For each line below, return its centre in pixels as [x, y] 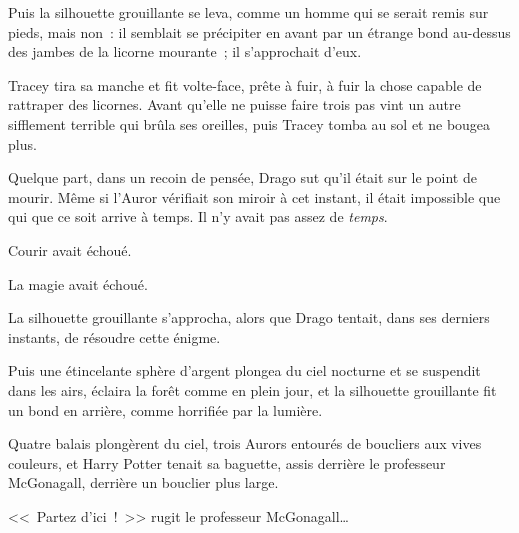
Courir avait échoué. [70, 249]
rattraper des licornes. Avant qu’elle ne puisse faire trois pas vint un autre [234, 104]
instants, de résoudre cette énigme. [114, 336]
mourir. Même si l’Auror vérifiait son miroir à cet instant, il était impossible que [254, 196]
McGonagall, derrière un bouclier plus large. [143, 482]
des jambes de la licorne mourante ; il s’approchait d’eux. [185, 51]
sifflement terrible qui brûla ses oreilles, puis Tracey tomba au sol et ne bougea [249, 123]
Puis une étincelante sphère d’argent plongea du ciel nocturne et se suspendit [244, 370]
